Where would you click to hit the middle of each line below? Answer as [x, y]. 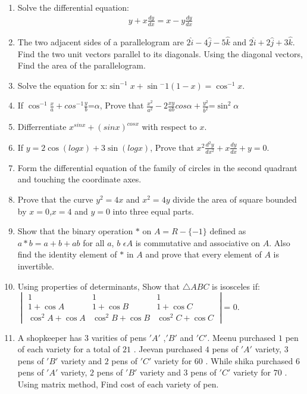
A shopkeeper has [50, 337]
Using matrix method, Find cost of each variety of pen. [118, 384]
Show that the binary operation [75, 231]
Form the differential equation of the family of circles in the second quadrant [157, 167]
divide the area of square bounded [235, 199]
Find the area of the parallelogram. [82, 65]
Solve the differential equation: [73, 7]
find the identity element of [67, 254]
